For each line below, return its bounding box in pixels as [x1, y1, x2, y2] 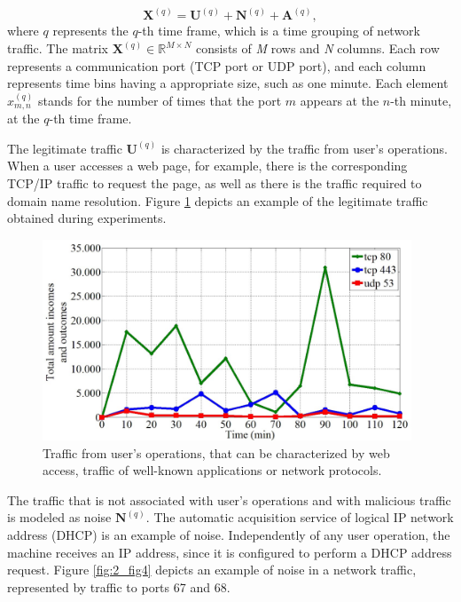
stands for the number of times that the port [37, 91, 282, 109]
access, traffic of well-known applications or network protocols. [43, 461, 382, 479]
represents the [52, 21, 129, 40]
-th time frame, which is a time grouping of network [137, 21, 420, 40]
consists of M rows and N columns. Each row [195, 39, 440, 58]
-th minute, [390, 91, 452, 109]
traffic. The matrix [7, 39, 109, 58]
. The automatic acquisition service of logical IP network [145, 508, 454, 527]
